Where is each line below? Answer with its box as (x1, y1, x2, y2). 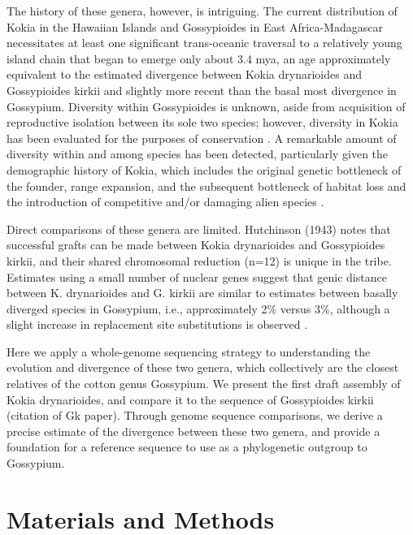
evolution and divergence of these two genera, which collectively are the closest (7, 359, 399, 376)
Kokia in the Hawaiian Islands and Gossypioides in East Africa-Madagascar (7, 18, 383, 35)
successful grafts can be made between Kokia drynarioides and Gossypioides (7, 236, 385, 253)
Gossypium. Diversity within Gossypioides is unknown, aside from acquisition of (7, 97, 406, 114)
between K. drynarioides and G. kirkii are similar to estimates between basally (7, 284, 398, 301)
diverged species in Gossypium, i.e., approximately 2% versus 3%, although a (7, 300, 390, 317)
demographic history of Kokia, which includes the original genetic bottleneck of (7, 161, 402, 178)
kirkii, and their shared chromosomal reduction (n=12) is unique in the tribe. (7, 252, 392, 269)
